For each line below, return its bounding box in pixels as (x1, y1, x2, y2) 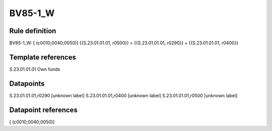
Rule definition (9, 27, 56, 35)
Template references (9, 53, 77, 61)
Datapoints (9, 79, 45, 88)
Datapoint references (9, 105, 78, 114)
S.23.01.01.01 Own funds (9, 66, 60, 72)
